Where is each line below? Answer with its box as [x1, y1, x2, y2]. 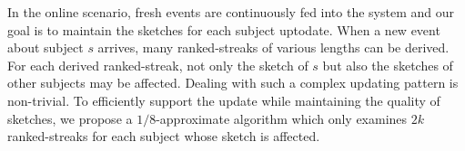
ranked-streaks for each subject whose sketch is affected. [7, 127, 320, 146]
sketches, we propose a [7, 109, 133, 127]
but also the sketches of [322, 55, 453, 74]
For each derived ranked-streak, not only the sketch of [7, 55, 308, 74]
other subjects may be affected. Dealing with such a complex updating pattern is [7, 73, 459, 92]
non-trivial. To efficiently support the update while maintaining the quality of [7, 90, 440, 109]
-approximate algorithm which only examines [156, 109, 408, 127]
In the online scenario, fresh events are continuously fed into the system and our [7, 3, 454, 21]
